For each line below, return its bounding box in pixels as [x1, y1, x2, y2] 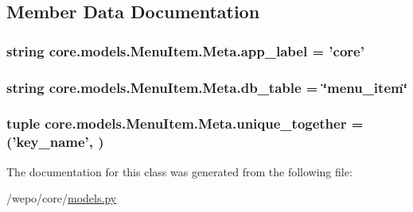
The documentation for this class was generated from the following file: [6, 163, 353, 179]
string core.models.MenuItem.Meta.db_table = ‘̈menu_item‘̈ [6, 77, 407, 97]
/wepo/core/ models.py [6, 190, 117, 206]
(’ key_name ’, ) [6, 132, 104, 152]
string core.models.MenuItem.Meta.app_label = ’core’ [6, 40, 364, 60]
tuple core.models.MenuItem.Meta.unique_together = [6, 114, 364, 133]
